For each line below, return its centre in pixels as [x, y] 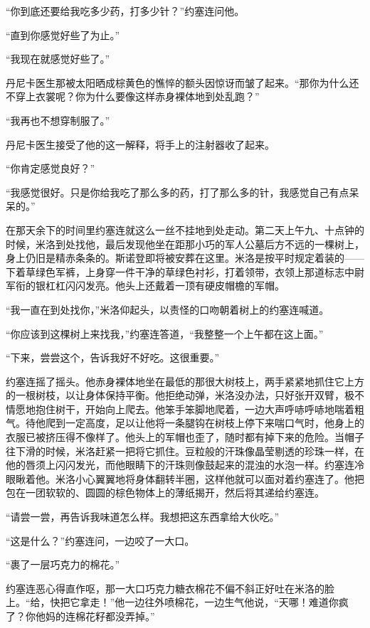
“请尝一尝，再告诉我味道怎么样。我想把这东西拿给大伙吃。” [143, 517]
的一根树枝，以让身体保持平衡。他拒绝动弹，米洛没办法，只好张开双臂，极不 [185, 395]
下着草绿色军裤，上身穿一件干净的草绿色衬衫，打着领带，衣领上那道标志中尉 [185, 271]
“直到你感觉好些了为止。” [63, 34]
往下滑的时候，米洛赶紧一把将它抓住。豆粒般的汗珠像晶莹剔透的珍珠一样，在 [185, 451]
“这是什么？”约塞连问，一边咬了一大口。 [100, 540]
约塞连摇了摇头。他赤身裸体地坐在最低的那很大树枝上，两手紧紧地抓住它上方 [185, 381]
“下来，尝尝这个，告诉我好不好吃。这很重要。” [113, 357]
